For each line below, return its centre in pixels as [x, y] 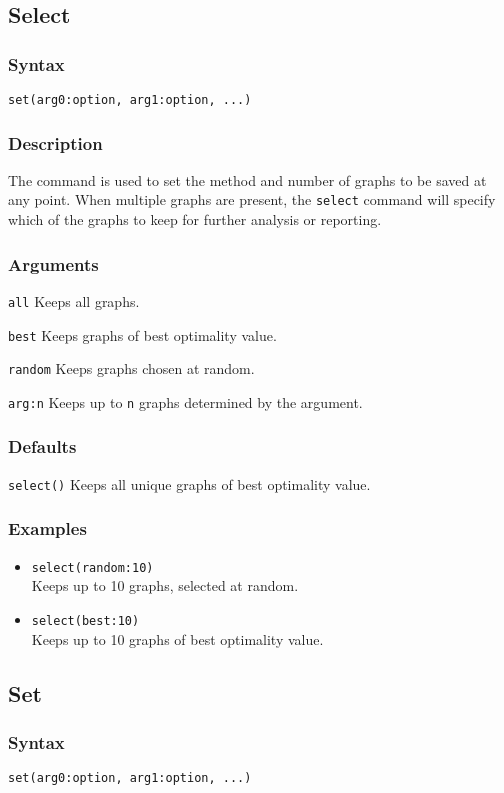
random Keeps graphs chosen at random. [131, 368]
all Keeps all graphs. [74, 300]
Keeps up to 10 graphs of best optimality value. [177, 638]
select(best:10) [85, 620]
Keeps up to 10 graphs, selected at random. [165, 585]
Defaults [42, 446]
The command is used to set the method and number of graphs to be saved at [247, 179]
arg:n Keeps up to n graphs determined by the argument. [185, 401]
